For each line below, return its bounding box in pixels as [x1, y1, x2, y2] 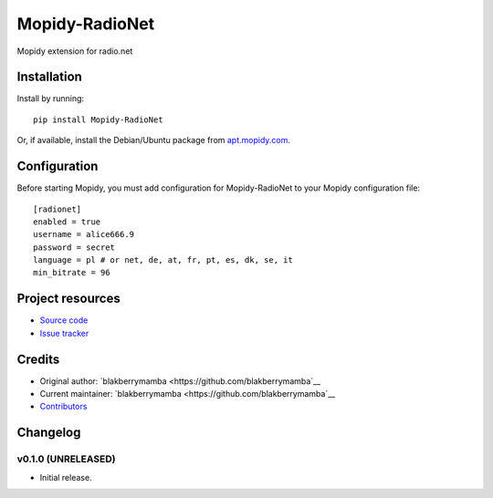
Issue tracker [39, 327, 89, 338]
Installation [16, 69, 82, 85]
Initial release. [39, 472, 92, 482]
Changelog [16, 425, 81, 441]
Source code [39, 315, 89, 326]
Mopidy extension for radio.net [16, 46, 133, 57]
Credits [16, 351, 60, 367]
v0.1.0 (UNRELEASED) [16, 452, 116, 465]
